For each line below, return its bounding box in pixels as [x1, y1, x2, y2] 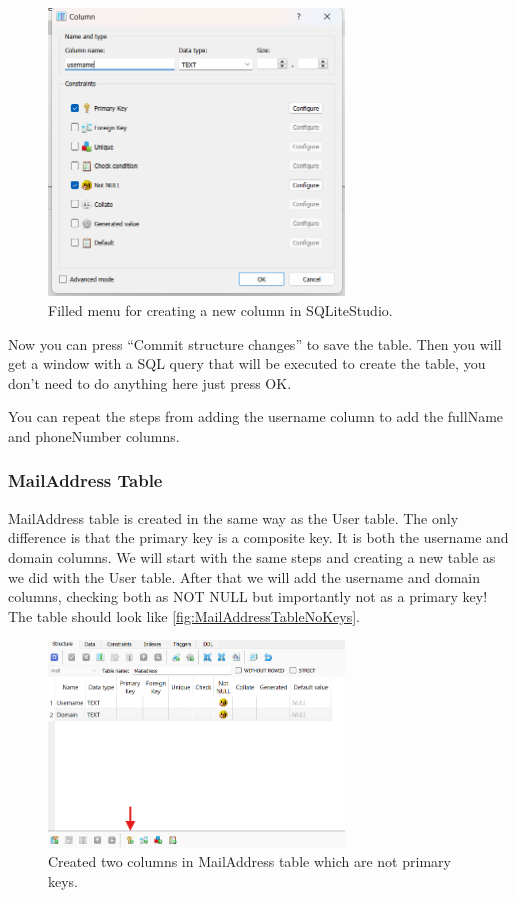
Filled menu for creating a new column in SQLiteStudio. [48, 299, 393, 320]
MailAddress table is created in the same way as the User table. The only [8, 507, 459, 528]
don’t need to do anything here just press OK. [8, 372, 292, 393]
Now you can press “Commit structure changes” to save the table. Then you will [8, 333, 502, 354]
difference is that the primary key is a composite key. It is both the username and [8, 527, 509, 548]
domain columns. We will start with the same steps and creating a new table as [8, 546, 496, 567]
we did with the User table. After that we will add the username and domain [8, 566, 480, 587]
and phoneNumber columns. [8, 425, 180, 446]
